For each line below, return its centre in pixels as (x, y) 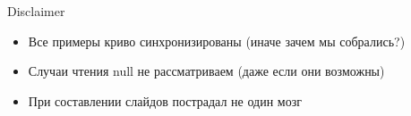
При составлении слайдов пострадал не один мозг (165, 100)
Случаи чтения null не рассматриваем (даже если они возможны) (206, 71)
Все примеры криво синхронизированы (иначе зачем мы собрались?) (217, 41)
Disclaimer (36, 11)
